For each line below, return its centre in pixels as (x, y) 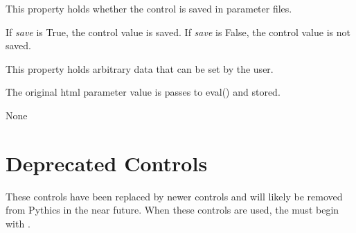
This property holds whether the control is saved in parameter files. (149, 8)
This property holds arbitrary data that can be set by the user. (140, 68)
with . (18, 223)
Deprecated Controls (107, 163)
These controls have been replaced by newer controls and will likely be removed (174, 196)
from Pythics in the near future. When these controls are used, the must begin (172, 210)
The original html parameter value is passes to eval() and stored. (143, 92)
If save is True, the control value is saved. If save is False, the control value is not (178, 32)
